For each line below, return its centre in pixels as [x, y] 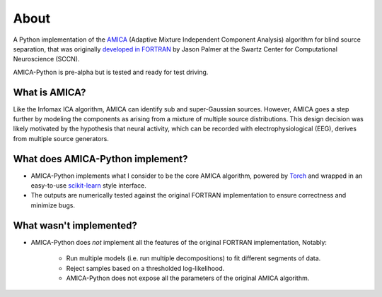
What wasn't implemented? [75, 225]
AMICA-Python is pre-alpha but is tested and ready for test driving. [111, 72]
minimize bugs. [53, 205]
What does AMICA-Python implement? [100, 159]
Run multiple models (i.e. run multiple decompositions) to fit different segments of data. [193, 258]
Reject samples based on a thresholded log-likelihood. [145, 268]
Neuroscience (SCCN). [46, 59]
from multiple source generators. [61, 138]
